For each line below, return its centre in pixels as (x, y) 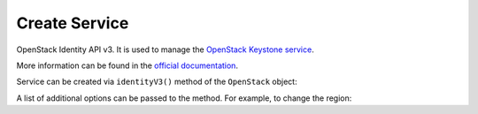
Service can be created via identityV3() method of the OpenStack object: (157, 82)
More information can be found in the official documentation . (127, 65)
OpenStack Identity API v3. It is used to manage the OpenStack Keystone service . (165, 49)
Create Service (73, 23)
